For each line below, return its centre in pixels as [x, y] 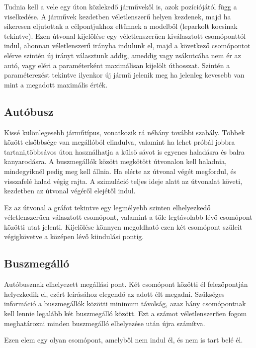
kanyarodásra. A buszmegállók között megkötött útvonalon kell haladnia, [115, 161]
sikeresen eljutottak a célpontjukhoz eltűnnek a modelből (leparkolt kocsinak [121, 26]
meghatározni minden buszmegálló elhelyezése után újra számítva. [105, 323]
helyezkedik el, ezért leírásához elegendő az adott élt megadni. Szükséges [114, 294]
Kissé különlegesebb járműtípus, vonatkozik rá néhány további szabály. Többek [125, 132]
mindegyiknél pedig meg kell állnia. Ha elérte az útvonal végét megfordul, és [120, 171]
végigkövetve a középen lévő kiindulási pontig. [74, 236]
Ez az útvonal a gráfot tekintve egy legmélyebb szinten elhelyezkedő [107, 207]
